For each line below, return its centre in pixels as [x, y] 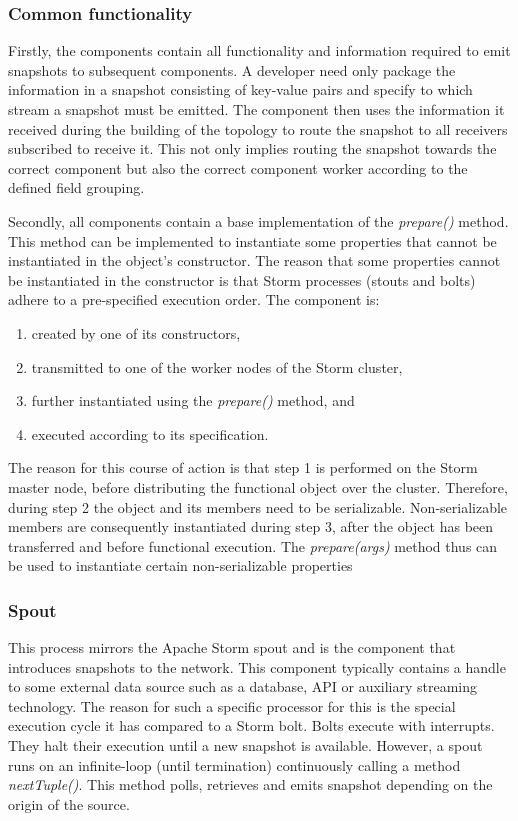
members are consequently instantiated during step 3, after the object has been [251, 526]
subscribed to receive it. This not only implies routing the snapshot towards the [252, 148]
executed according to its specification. [150, 433]
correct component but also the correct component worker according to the [238, 167]
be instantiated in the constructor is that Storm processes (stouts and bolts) [242, 279]
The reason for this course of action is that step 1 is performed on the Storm [243, 467]
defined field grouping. [76, 187]
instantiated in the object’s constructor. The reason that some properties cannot [254, 260]
